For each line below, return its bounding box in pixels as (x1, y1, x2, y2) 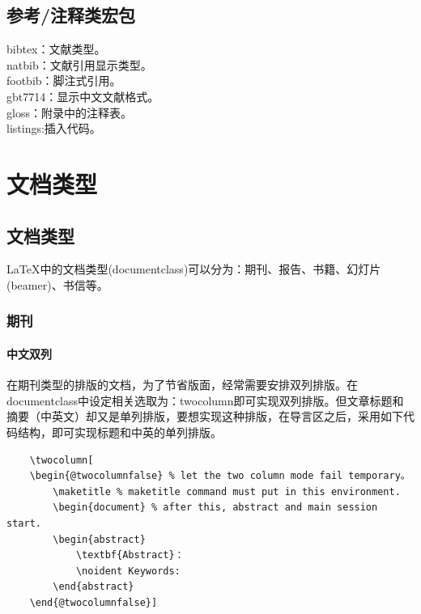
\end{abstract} (53, 581, 134, 593)
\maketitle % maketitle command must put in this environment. (53, 485, 401, 498)
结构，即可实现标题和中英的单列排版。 (17, 423, 222, 440)
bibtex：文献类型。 (6, 40, 106, 57)
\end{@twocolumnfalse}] (29, 596, 158, 608)
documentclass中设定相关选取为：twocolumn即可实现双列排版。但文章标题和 (6, 392, 404, 409)
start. (6, 517, 41, 529)
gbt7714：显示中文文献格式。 (6, 87, 159, 104)
